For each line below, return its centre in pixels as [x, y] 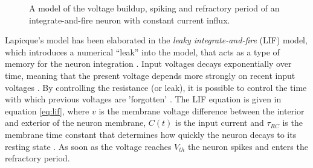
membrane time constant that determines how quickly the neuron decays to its [151, 134]
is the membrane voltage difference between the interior [202, 110]
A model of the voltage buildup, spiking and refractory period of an [154, 8]
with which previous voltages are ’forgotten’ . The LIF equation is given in [143, 99]
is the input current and [219, 123]
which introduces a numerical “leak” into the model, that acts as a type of [142, 51]
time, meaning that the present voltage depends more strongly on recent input [150, 75]
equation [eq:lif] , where [47, 110]
